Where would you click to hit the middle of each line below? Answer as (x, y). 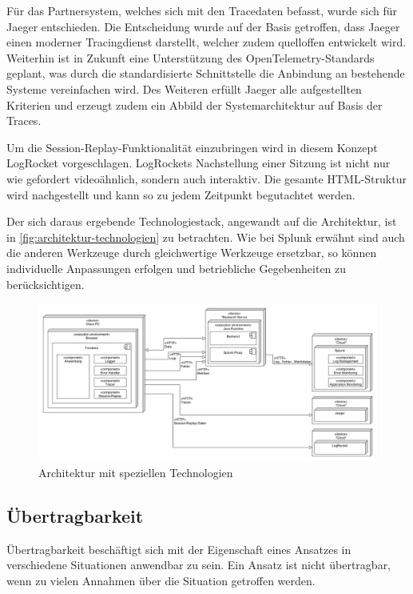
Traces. (24, 120)
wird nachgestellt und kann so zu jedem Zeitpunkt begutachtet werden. (181, 194)
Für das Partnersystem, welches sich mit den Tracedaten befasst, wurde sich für (202, 10)
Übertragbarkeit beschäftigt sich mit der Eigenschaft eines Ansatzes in (179, 549)
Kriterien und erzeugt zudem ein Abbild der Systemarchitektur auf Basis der (195, 104)
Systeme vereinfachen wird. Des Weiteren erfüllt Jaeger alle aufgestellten (184, 88)
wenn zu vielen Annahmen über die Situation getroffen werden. (161, 580)
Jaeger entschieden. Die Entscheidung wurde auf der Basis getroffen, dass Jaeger (203, 26)
